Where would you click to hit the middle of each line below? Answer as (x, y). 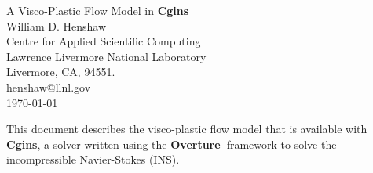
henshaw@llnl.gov (49, 86)
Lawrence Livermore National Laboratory (106, 56)
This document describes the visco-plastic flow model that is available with (187, 129)
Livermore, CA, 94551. (61, 72)
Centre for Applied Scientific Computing (104, 41)
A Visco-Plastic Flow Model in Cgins (98, 10)
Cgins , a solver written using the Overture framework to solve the (172, 144)
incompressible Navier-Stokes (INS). (93, 159)
